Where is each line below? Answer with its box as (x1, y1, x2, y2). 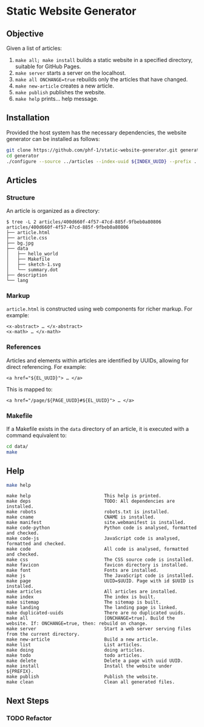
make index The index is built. (6, 594, 156, 600)
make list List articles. (6, 642, 143, 648)
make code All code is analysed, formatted (6, 546, 189, 553)
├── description (6, 272, 47, 278)
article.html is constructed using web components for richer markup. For (6, 305, 192, 312)
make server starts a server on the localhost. (15, 69, 126, 77)
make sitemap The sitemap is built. (6, 599, 162, 605)
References (6, 343, 41, 351)
